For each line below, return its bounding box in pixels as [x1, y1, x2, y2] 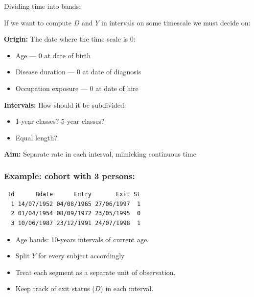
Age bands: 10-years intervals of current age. [15, 234, 149, 244]
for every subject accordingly [38, 251, 125, 261]
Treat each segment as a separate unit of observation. [15, 267, 176, 277]
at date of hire [95, 83, 139, 93]
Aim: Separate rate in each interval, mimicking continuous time [4, 149, 196, 159]
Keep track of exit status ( [15, 283, 95, 294]
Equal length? [15, 132, 57, 142]
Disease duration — [15, 67, 75, 77]
